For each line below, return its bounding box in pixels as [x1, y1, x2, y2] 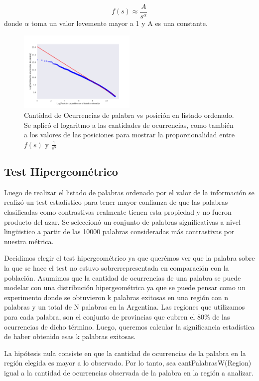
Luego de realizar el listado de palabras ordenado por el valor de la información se [4, 187, 255, 197]
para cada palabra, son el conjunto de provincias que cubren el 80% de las [4, 311, 230, 322]
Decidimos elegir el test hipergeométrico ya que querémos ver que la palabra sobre [4, 253, 255, 263]
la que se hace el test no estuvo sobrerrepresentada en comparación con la [4, 262, 229, 273]
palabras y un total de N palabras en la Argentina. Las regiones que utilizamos [4, 302, 245, 312]
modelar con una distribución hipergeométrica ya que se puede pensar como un [4, 282, 246, 293]
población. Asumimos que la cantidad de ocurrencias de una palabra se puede [4, 272, 241, 283]
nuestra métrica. [4, 236, 54, 246]
